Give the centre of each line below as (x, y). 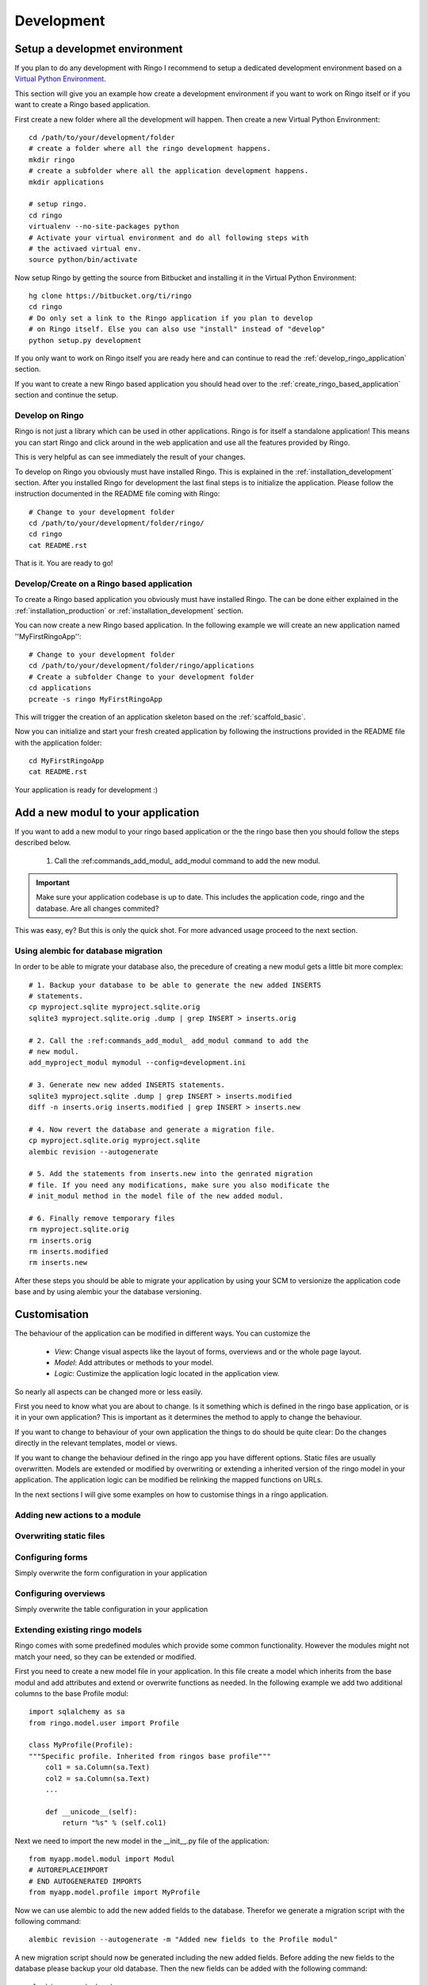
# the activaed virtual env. (85, 249)
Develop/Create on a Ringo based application (103, 584)
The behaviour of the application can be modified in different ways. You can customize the (162, 1333)
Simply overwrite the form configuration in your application (111, 1573)
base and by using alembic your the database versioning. (108, 1292)
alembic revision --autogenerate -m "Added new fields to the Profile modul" (183, 1940)
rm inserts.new (58, 1263)
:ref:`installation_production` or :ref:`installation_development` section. (129, 611)
